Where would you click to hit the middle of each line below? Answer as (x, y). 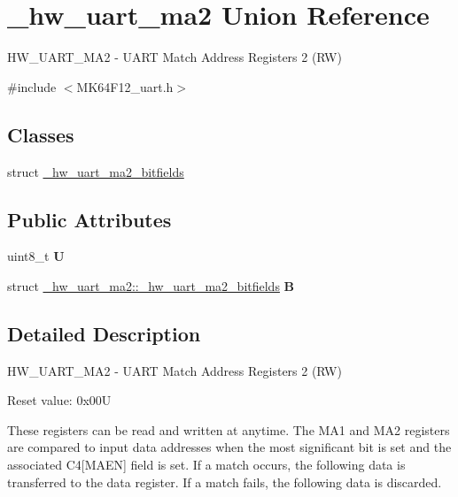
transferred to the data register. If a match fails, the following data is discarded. (225, 482)
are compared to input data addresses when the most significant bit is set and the (229, 447)
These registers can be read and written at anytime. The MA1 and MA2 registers (229, 429)
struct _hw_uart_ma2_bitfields (96, 171)
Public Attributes (89, 219)
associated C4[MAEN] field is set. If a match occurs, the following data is (206, 465)
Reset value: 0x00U (59, 400)
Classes (41, 134)
